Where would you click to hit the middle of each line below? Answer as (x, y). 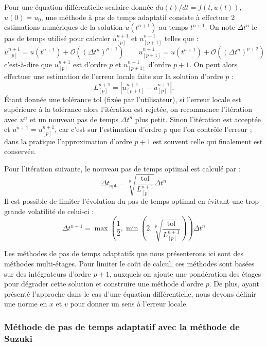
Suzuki (18, 338)
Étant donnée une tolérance (48, 99)
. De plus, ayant (234, 284)
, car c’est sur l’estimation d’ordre (108, 129)
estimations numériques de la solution (64, 27)
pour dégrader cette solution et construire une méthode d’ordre (104, 284)
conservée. (20, 151)
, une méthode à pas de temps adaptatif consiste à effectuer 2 (138, 17)
